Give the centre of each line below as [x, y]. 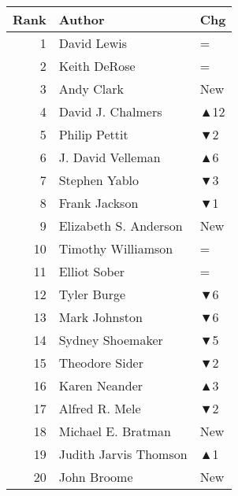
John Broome [96, 477]
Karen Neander [101, 385]
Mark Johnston [100, 317]
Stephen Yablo [99, 180]
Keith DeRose [97, 66]
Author [82, 19]
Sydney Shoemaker [111, 340]
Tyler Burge [92, 294]
